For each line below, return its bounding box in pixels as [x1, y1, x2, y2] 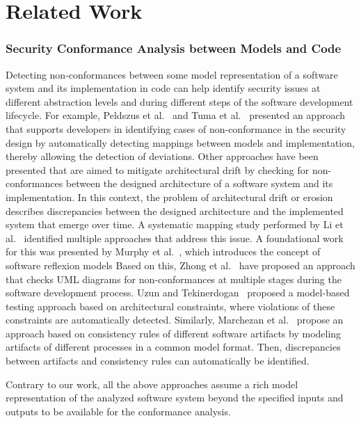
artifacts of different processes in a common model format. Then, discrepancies [6, 340, 341, 354]
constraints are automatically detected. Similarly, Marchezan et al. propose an [6, 312, 344, 327]
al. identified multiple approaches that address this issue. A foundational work [6, 230, 344, 245]
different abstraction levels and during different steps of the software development [6, 94, 353, 109]
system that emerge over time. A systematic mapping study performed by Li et [6, 217, 344, 232]
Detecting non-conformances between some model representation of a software [6, 67, 338, 81]
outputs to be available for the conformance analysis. [6, 404, 231, 418]
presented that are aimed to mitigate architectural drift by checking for [6, 162, 310, 177]
